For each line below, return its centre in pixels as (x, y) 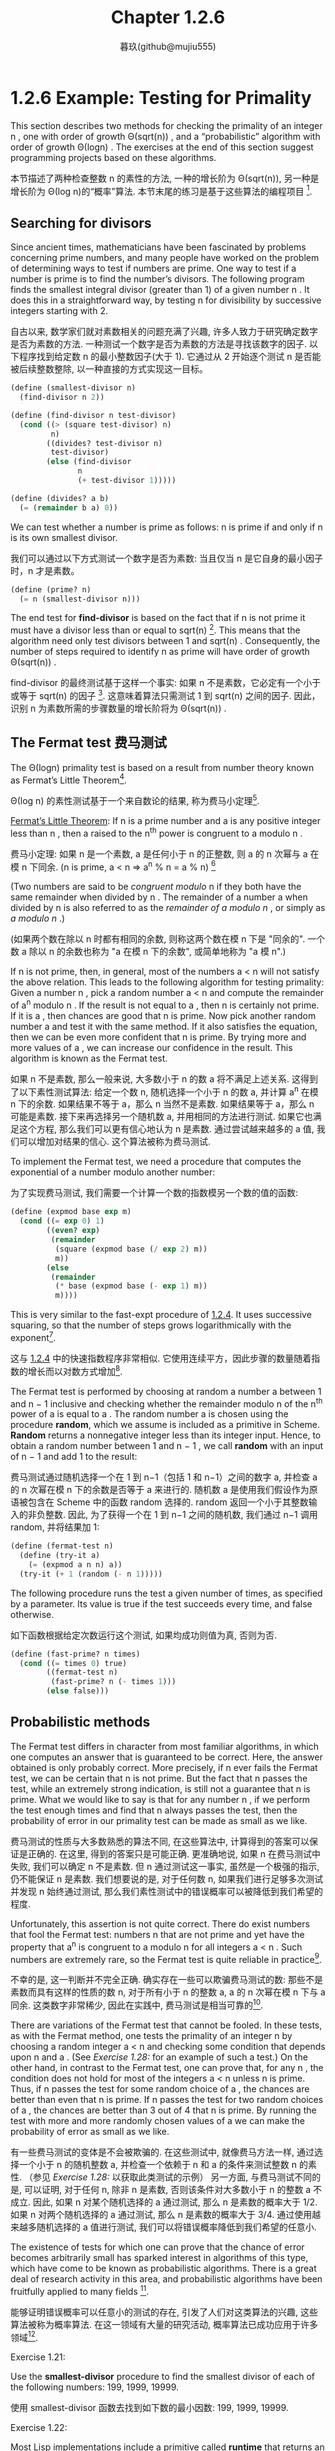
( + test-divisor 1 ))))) (127, 481)
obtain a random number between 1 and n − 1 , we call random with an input (167, 1446)
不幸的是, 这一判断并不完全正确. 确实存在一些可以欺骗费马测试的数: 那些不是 (166, 1980)
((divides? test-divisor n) (104, 443)
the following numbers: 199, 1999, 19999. (94, 2387)
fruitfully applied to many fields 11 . (80, 2290)
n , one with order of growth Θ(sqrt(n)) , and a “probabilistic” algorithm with (165, 136)
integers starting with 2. (59, 311)
